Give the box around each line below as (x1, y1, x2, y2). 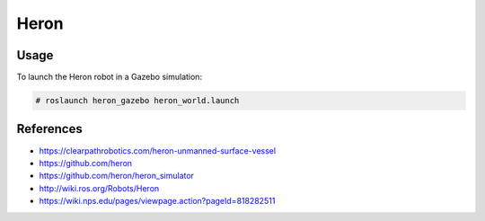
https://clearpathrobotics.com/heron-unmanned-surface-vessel (39, 145, 277, 156)
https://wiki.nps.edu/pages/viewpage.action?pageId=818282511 (39, 196, 276, 207)
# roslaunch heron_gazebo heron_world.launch (35, 95, 240, 106)
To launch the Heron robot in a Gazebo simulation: (16, 72, 202, 83)
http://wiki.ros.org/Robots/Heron (39, 182, 160, 193)
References (16, 121, 83, 137)
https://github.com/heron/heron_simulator (39, 171, 195, 181)
